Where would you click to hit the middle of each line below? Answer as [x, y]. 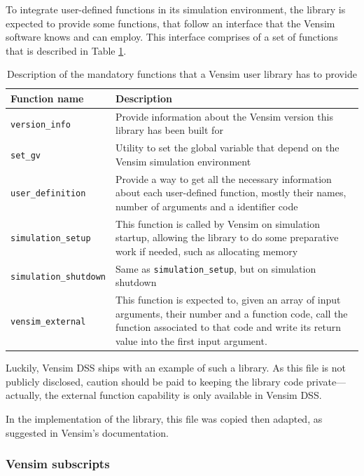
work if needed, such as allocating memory [207, 251]
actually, [24, 395]
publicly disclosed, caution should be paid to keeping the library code [155, 381]
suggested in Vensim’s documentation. [87, 432]
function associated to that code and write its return [229, 327]
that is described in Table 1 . [66, 50]
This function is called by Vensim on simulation [218, 223]
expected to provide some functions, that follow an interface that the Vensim [170, 23]
